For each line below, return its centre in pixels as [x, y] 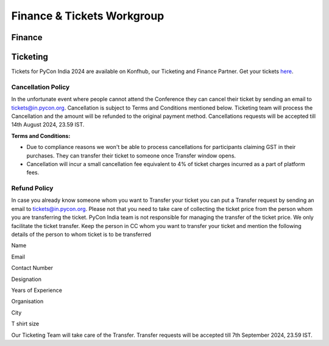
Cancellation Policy [41, 87]
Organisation [27, 302]
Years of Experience [37, 290]
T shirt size [25, 324]
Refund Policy [32, 189]
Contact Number [32, 268]
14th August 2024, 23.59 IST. [48, 125]
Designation [27, 279]
